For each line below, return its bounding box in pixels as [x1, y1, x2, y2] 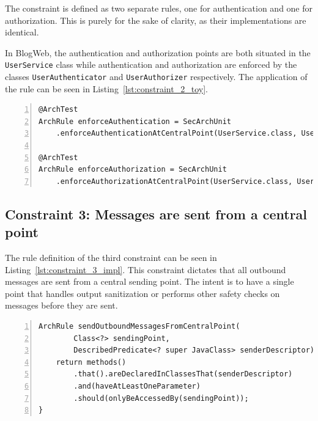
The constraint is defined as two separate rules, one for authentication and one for [5, 2, 313, 14]
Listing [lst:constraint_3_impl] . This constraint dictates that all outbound [5, 263, 286, 276]
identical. [5, 26, 39, 38]
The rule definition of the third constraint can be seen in [5, 251, 217, 264]
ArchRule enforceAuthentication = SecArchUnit [39, 117, 231, 126]
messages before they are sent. [5, 299, 118, 312]
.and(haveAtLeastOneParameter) [73, 381, 201, 390]
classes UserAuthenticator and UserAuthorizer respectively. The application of [5, 70, 308, 83]
